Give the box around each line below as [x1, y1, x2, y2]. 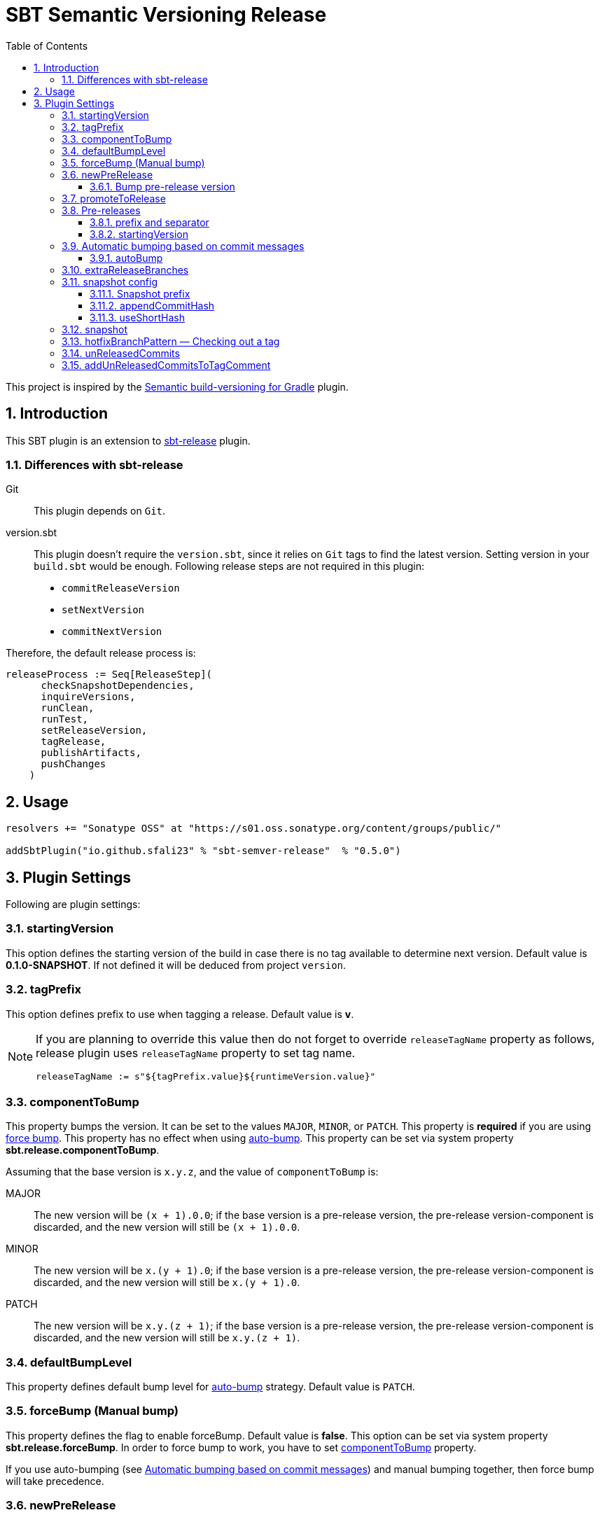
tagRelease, [41, 736, 106, 748]
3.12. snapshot [62, 323, 128, 335]
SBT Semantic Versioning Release [6, 3, 327, 27]
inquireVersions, [41, 691, 136, 703]
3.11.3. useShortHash [90, 311, 185, 323]
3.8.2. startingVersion [90, 228, 188, 240]
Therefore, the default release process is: [6, 647, 196, 659]
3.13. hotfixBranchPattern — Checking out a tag [62, 335, 280, 347]
